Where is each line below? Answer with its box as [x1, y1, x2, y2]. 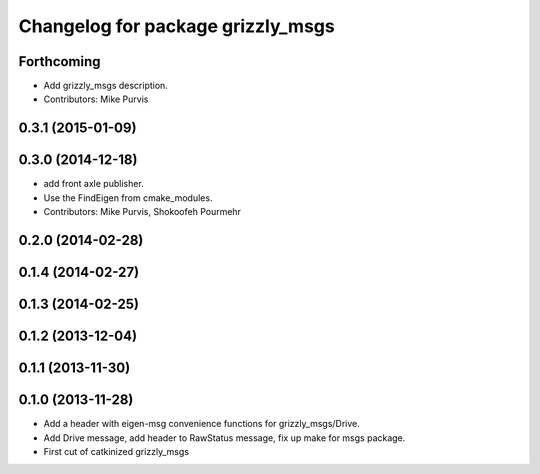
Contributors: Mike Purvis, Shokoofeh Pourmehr [43, 206, 242, 218]
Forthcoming [18, 53, 101, 70]
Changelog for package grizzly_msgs [18, 15, 335, 37]
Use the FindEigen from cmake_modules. [43, 191, 213, 204]
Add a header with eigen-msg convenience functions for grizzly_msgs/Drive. [43, 418, 360, 430]
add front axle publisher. [43, 178, 144, 190]
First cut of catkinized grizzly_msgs [43, 445, 190, 457]
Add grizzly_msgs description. [43, 80, 169, 92]
